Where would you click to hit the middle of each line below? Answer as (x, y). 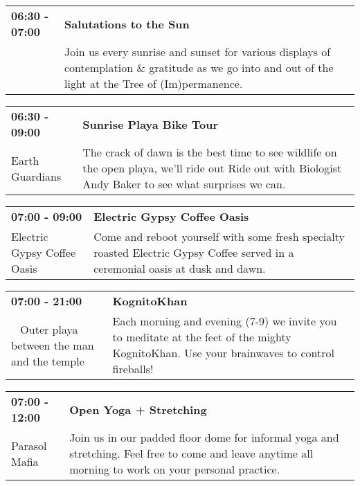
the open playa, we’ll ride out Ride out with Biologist (212, 168)
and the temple (48, 361)
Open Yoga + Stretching (138, 409)
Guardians (36, 176)
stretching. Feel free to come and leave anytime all (191, 453)
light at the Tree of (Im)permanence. (153, 83)
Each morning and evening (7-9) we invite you (225, 321)
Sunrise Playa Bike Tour (151, 124)
